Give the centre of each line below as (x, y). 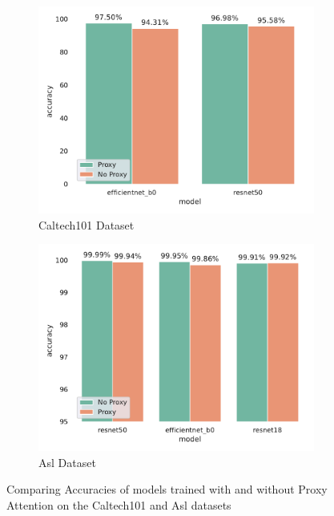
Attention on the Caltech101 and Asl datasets (119, 504)
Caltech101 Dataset (87, 224)
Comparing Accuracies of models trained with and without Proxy (167, 489)
